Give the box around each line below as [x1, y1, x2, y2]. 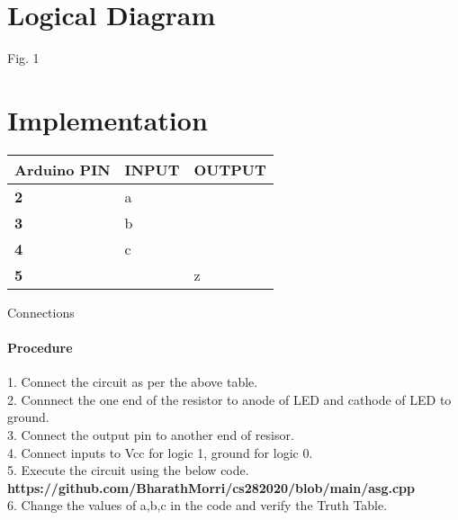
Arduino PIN [14, 158, 111, 180]
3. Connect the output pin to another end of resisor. [7, 426, 294, 444]
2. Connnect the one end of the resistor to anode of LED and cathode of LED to [7, 390, 452, 408]
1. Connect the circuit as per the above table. [7, 372, 258, 391]
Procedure [7, 338, 73, 357]
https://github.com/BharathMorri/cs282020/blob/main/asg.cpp [7, 478, 415, 497]
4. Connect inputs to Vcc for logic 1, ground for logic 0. [7, 443, 313, 462]
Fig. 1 [7, 49, 40, 67]
